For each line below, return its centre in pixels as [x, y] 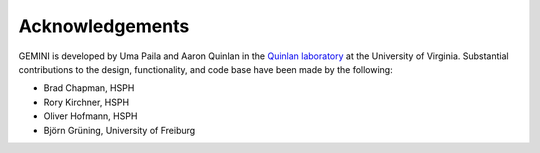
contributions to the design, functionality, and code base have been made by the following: [206, 69]
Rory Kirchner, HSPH [86, 102]
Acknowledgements [104, 26]
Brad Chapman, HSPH [89, 88]
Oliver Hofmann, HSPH [90, 116]
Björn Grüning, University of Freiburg [119, 130]
